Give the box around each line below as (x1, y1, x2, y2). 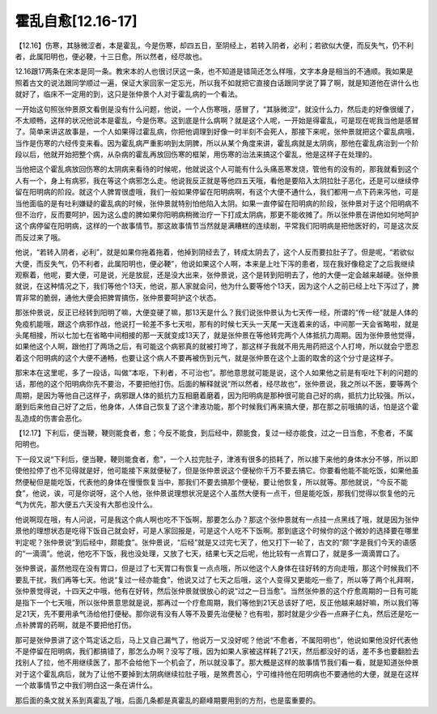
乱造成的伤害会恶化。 (15, 413, 87, 423)
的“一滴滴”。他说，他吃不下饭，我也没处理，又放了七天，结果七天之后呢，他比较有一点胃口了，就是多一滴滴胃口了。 (15, 548, 405, 558)
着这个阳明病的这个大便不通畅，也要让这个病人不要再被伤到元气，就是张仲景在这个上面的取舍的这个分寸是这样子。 (15, 353, 398, 362)
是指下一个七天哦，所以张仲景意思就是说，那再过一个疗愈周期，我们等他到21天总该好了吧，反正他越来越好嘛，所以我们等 (15, 597, 420, 607)
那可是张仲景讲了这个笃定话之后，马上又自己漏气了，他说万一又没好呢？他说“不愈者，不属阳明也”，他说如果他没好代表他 (15, 635, 418, 644)
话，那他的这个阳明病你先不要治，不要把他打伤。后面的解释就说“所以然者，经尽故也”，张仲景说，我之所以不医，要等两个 (15, 379, 418, 389)
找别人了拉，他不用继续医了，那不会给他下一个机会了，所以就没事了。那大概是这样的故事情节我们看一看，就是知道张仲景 (15, 657, 419, 668)
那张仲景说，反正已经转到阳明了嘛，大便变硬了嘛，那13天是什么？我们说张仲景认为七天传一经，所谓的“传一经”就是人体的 (15, 308, 418, 318)
